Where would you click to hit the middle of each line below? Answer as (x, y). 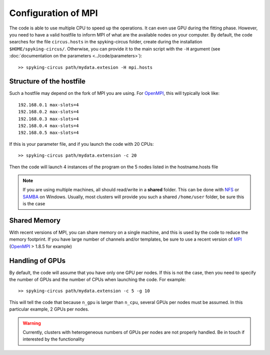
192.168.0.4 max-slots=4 (48, 126)
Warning (32, 323)
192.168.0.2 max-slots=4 (48, 112)
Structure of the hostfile (47, 82)
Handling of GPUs (37, 260)
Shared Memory (35, 220)
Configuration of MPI (53, 13)
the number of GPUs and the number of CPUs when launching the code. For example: (97, 280)
